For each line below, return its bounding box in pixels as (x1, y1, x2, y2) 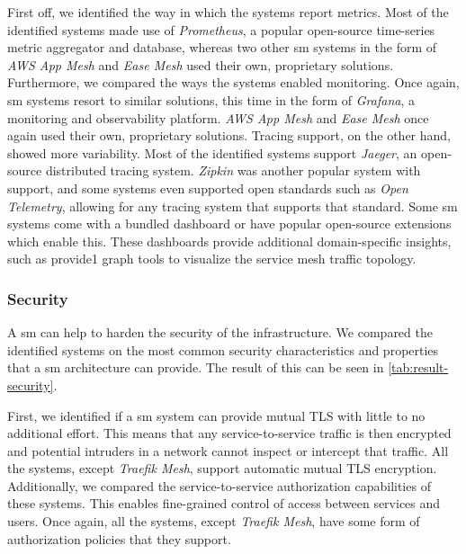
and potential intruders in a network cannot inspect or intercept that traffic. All (7, 441, 449, 460)
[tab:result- (388, 358, 449, 377)
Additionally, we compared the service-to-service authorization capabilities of (7, 476, 431, 495)
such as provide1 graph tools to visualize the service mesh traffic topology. (7, 249, 417, 268)
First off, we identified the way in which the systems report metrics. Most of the (7, 3, 449, 21)
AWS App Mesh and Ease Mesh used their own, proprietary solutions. (7, 55, 394, 74)
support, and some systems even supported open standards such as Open (7, 178, 408, 197)
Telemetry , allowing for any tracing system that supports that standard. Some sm (7, 196, 458, 215)
